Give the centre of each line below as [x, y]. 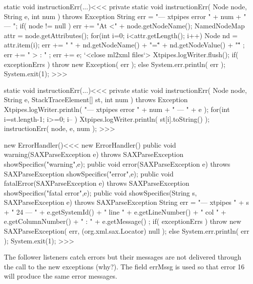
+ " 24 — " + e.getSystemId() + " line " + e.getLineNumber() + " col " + [115, 211]
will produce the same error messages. [61, 276]
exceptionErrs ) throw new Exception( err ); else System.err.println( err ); [115, 64]
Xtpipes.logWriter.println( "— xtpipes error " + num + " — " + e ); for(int [117, 109]
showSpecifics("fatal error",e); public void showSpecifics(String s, [100, 192]
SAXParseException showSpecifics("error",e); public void [89, 173]
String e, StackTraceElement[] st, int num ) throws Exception [96, 99]
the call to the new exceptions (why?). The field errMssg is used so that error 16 [124, 266]
